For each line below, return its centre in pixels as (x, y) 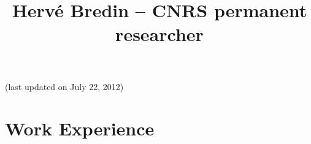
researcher (159, 34)
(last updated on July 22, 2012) (64, 86)
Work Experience (80, 128)
